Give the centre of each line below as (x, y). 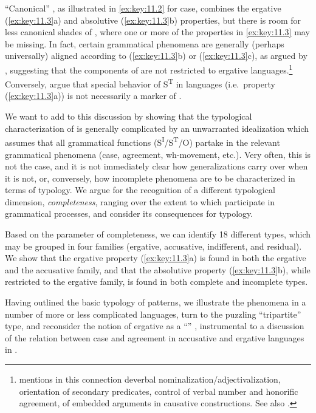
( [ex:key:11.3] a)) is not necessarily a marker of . (93, 96)
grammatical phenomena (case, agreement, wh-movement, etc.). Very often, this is (158, 154)
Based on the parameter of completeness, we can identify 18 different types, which (158, 234)
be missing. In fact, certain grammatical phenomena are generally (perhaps (145, 43)
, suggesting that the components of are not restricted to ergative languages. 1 (149, 69)
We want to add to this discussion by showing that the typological (129, 116)
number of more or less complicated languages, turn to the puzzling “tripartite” (153, 314)
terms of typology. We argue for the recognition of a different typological (140, 190)
